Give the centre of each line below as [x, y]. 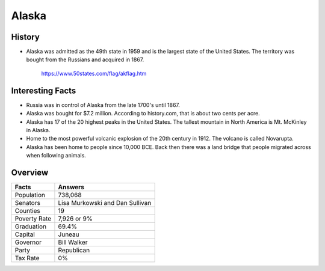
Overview [30, 172]
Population [30, 195]
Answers [71, 187]
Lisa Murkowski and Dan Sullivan [105, 203]
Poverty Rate [33, 218]
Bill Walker [73, 242]
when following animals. [56, 156]
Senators [27, 203]
